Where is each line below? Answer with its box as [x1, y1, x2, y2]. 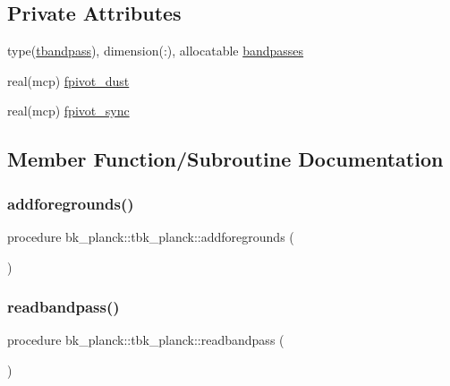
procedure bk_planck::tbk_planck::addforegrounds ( [7, 227, 294, 245]
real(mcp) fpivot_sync [7, 101, 130, 120]
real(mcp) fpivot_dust [7, 71, 130, 90]
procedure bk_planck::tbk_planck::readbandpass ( [7, 330, 284, 349]
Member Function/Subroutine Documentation [7, 145, 444, 173]
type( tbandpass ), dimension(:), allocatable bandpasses [7, 41, 304, 60]
